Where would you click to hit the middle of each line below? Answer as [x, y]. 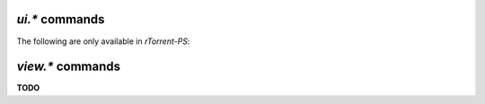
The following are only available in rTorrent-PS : [103, 41]
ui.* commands [61, 19]
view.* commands [69, 67]
